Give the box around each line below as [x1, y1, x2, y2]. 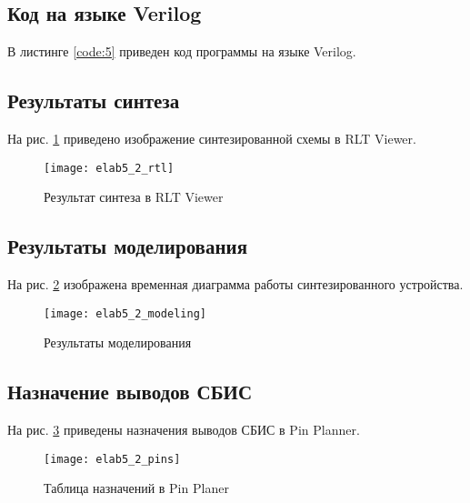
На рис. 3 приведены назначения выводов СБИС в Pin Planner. [7, 420, 360, 439]
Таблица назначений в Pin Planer [44, 478, 229, 498]
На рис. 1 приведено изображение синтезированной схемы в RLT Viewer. [7, 129, 416, 147]
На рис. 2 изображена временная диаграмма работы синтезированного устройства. [7, 275, 464, 294]
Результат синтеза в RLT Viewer [44, 187, 224, 206]
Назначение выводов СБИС [7, 377, 253, 406]
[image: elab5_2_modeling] [44, 307, 206, 320]
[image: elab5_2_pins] [44, 452, 181, 466]
